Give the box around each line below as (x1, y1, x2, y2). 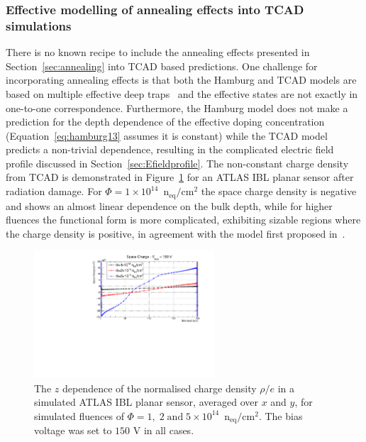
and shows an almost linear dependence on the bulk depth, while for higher (6, 198, 333, 213)
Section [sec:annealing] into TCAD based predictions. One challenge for (6, 58, 318, 73)
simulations (6, 16, 72, 34)
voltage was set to (34, 423, 112, 438)
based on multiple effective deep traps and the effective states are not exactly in (6, 86, 358, 101)
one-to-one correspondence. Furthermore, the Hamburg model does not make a (6, 100, 348, 115)
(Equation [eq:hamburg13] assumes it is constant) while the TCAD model (6, 128, 328, 143)
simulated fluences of (34, 408, 124, 423)
